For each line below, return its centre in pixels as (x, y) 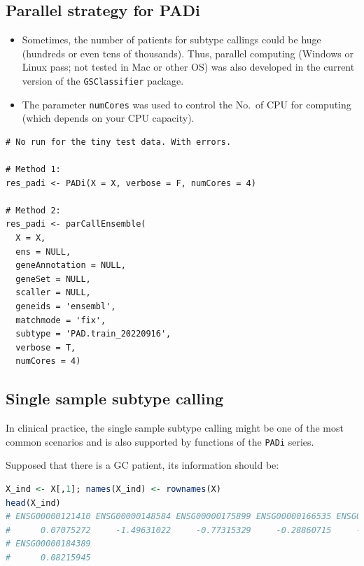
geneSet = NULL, (53, 279)
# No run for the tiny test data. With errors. (119, 142)
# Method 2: (33, 210)
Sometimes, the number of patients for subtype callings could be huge (171, 40)
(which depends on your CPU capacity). (108, 118)
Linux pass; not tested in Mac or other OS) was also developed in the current (188, 67)
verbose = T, (46, 347)
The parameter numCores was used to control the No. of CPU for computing (187, 104)
